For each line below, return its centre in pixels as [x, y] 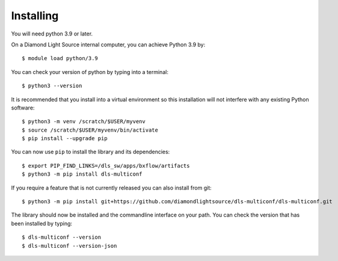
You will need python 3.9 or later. [52, 34]
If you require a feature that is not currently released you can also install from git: [111, 188]
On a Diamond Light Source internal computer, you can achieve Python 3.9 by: [108, 45]
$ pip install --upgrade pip [65, 139]
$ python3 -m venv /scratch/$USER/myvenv [84, 121]
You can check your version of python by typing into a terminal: [90, 72]
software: [23, 108]
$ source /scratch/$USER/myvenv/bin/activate [90, 130]
